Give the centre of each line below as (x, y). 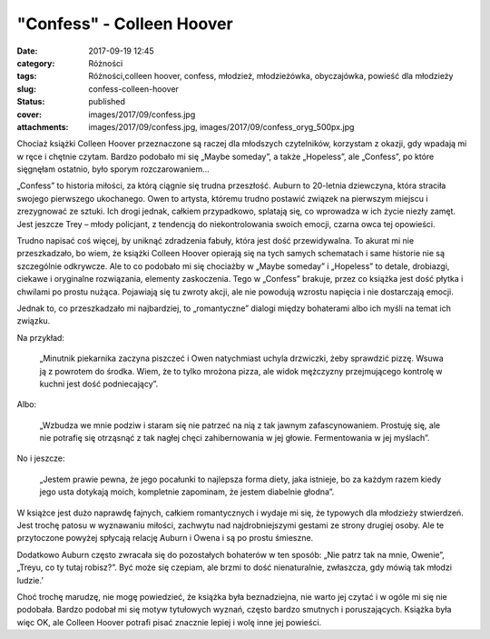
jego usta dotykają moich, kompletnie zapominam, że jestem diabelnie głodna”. (187, 492)
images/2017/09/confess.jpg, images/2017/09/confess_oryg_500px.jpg (221, 126)
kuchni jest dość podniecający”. (99, 384)
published (107, 102)
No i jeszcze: (41, 458)
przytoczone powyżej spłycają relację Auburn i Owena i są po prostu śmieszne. (165, 538)
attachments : (43, 126)
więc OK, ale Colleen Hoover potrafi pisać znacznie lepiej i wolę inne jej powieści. (169, 622)
